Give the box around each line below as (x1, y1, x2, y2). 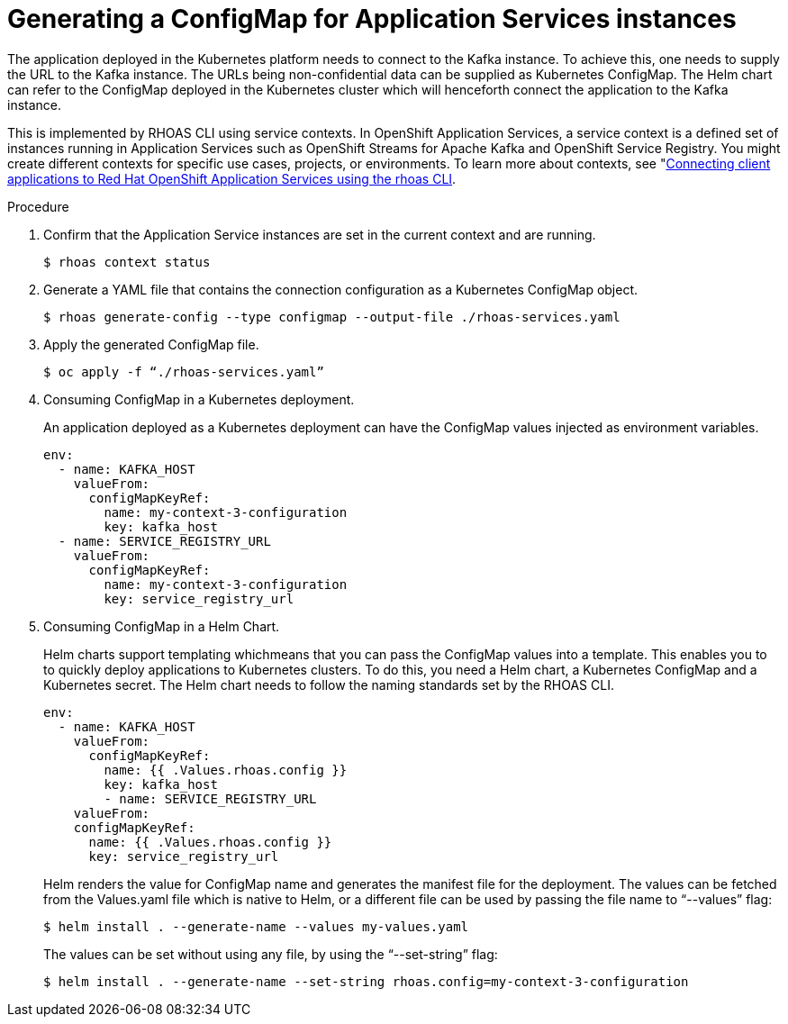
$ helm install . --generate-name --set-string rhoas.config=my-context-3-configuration (43, 974, 689, 989)
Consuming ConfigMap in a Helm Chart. (43, 618, 280, 634)
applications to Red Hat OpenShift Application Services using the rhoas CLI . (7, 170, 457, 186)
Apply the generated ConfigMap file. (43, 336, 259, 352)
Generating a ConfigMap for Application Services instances (7, 4, 737, 34)
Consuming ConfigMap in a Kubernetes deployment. (43, 391, 355, 407)
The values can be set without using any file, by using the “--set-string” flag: (43, 946, 498, 962)
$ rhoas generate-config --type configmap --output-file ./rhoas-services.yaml (43, 309, 620, 324)
